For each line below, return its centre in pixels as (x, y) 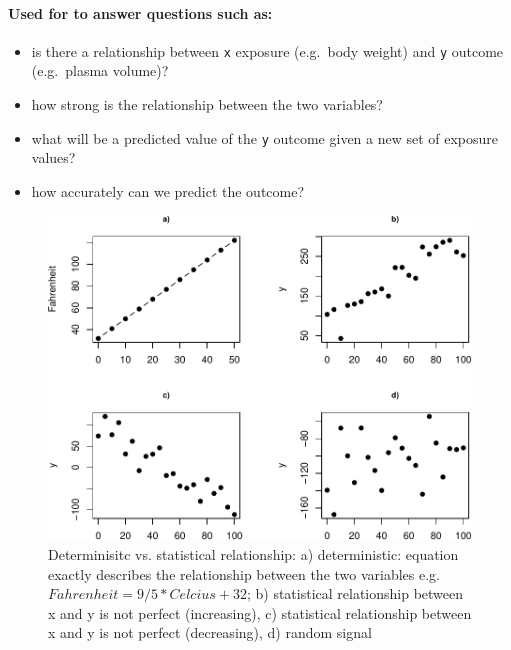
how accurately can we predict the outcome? (168, 190)
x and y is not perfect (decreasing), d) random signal (210, 632)
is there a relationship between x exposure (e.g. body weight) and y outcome (267, 50)
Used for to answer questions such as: (140, 12)
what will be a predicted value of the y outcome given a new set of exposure (265, 137)
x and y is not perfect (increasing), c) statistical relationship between (260, 612)
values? (53, 157)
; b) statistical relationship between (355, 593)
